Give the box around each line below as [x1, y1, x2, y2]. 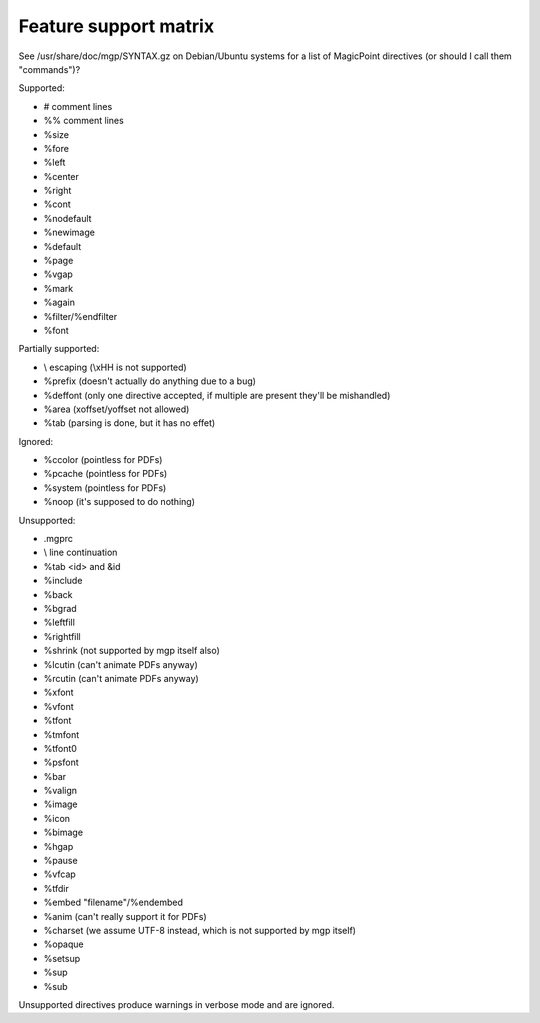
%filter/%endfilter [43, 310, 118, 322]
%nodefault [43, 212, 92, 224]
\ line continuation [43, 546, 118, 559]
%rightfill [43, 630, 82, 642]
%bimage [43, 826, 84, 839]
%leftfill [43, 616, 75, 629]
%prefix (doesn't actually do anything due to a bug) [43, 375, 257, 387]
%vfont [43, 700, 74, 712]
